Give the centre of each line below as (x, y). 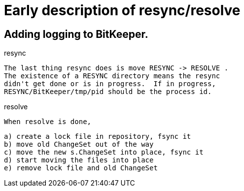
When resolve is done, (48, 122)
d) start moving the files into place (79, 160)
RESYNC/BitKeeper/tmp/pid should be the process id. (108, 92)
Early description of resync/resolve (122, 10)
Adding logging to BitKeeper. (76, 34)
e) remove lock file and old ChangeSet (81, 168)
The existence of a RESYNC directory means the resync (112, 76)
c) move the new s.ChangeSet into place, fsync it (104, 152)
